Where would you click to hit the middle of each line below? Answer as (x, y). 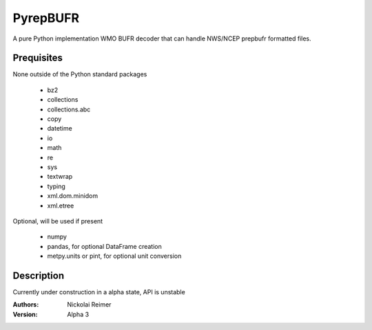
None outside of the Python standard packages (80, 74)
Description (39, 275)
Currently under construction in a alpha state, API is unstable (99, 292)
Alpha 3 (78, 314)
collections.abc (69, 109)
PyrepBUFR (46, 18)
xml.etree (61, 206)
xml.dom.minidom (73, 196)
